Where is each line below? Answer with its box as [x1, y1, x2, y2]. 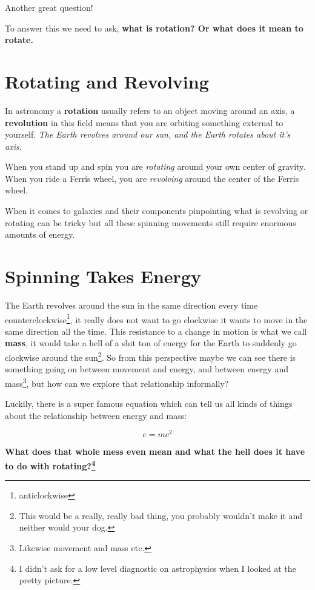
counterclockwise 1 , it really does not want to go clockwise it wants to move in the [5, 311, 308, 326]
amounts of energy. [5, 228, 75, 241]
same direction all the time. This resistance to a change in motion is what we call [5, 324, 307, 337]
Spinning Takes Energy [5, 264, 201, 289]
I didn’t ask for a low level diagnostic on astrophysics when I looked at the [19, 562, 296, 574]
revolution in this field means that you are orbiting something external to [5, 116, 283, 129]
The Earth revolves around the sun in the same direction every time [5, 298, 258, 311]
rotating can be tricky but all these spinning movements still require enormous [5, 216, 296, 229]
